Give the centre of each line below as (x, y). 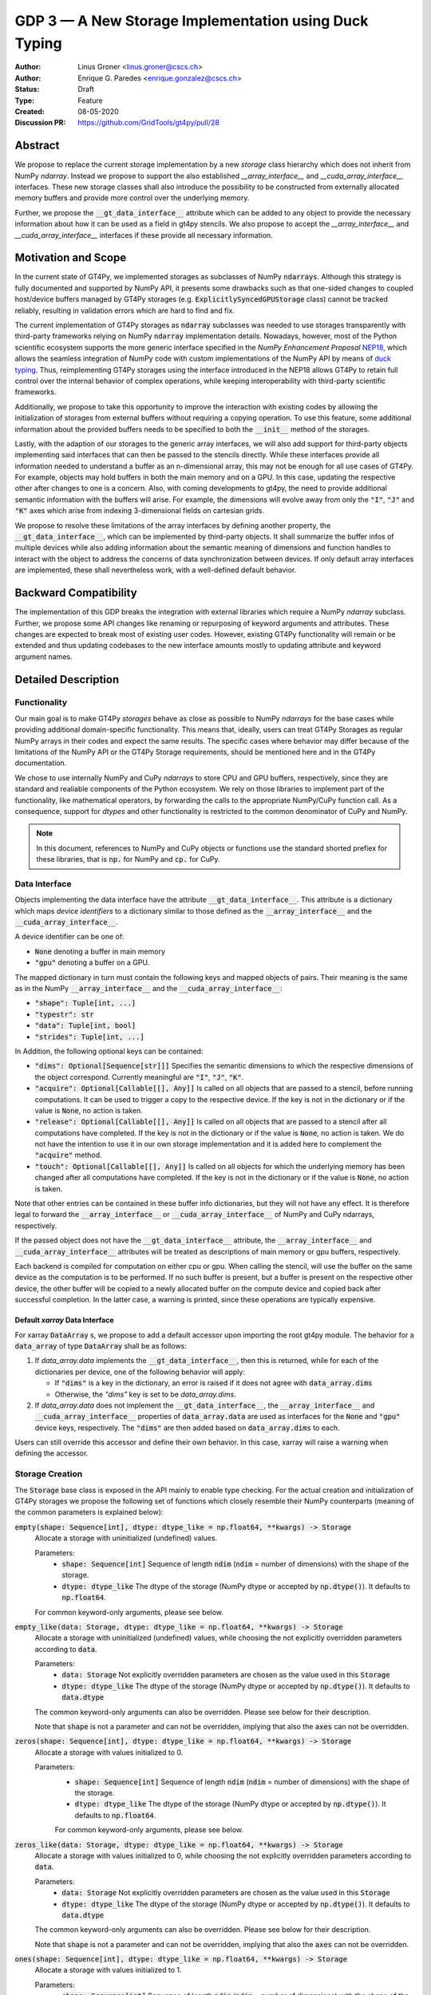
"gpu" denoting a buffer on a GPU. (92, 962)
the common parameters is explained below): (89, 1512)
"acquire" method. (69, 1155)
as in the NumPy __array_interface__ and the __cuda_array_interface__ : (148, 989)
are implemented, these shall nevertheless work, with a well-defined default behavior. (156, 570)
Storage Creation (49, 1474)
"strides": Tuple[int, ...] (90, 1037)
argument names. (43, 656)
